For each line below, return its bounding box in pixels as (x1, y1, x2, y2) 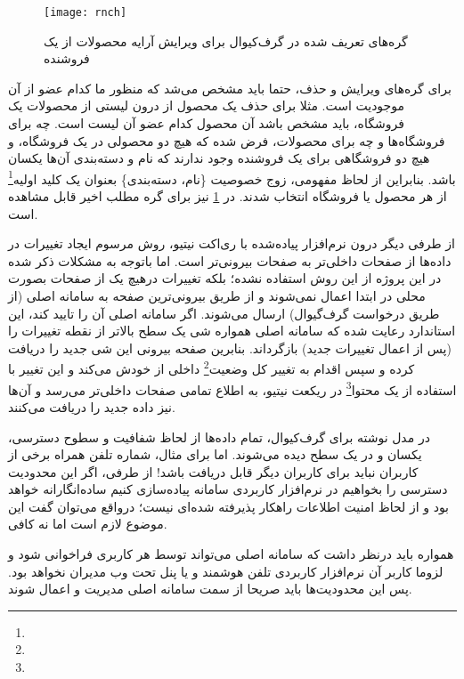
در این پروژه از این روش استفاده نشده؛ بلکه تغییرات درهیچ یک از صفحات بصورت (8, 269, 442, 287)
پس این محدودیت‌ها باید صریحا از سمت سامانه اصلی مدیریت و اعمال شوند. (8, 579, 412, 598)
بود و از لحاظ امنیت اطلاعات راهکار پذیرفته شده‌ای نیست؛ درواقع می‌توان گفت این (8, 497, 450, 515)
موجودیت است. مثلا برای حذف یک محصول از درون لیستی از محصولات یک (8, 96, 404, 115)
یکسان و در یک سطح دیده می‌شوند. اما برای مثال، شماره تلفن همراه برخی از (8, 445, 422, 464)
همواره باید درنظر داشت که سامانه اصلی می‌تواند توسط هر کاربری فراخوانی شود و (8, 545, 454, 563)
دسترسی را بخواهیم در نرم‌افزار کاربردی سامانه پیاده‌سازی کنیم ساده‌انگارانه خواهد (8, 480, 448, 498)
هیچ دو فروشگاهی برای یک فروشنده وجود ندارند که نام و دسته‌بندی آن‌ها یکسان (8, 149, 430, 167)
